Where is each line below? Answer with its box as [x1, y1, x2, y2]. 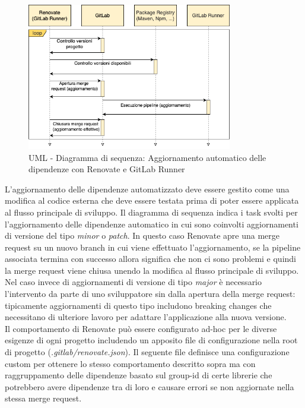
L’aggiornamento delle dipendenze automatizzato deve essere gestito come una [5, 182, 290, 195]
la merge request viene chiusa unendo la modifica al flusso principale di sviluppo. [5, 264, 299, 276]
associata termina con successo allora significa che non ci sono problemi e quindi [5, 252, 297, 265]
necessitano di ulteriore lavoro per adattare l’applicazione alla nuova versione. [5, 311, 287, 323]
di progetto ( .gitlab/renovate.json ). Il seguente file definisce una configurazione [5, 346, 290, 358]
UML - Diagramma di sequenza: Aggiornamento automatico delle [28, 151, 266, 163]
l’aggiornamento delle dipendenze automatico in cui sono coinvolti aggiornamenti [5, 217, 298, 230]
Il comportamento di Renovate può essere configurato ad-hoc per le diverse [5, 322, 277, 334]
